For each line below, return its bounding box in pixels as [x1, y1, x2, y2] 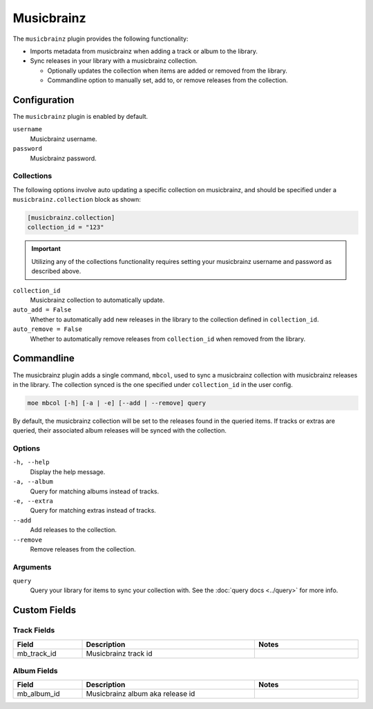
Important [31, 245, 61, 253]
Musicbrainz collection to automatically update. [30, 296, 165, 304]
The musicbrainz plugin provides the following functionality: [12, 35, 189, 43]
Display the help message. [30, 467, 106, 476]
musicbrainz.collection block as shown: [12, 196, 142, 204]
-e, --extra [12, 497, 53, 504]
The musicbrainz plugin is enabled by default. [12, 113, 149, 121]
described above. [31, 267, 82, 276]
